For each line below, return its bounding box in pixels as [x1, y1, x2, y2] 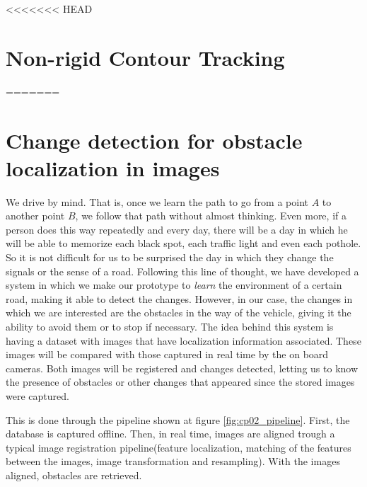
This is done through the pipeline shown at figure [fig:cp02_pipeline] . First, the [6, 412, 350, 427]
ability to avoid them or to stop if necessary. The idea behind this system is [6, 319, 334, 333]
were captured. [6, 388, 69, 403]
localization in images [6, 153, 220, 182]
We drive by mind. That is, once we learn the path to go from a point [6, 194, 308, 209]
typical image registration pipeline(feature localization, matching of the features [6, 440, 351, 454]
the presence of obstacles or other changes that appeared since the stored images [6, 374, 355, 389]
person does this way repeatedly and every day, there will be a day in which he [6, 222, 348, 236]
